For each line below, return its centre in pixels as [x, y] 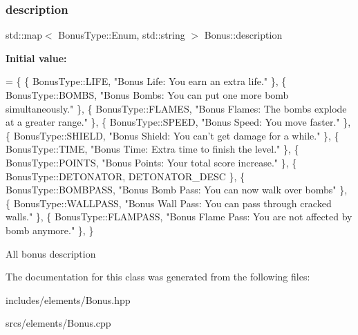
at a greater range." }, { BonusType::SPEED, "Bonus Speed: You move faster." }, [178, 122]
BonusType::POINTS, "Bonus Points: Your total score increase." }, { [151, 162]
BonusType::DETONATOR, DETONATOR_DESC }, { [125, 176]
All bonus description [51, 253]
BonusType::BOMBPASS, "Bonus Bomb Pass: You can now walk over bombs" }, [177, 190]
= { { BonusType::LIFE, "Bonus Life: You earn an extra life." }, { [146, 81]
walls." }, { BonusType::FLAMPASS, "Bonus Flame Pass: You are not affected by [179, 217]
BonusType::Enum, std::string [122, 35]
